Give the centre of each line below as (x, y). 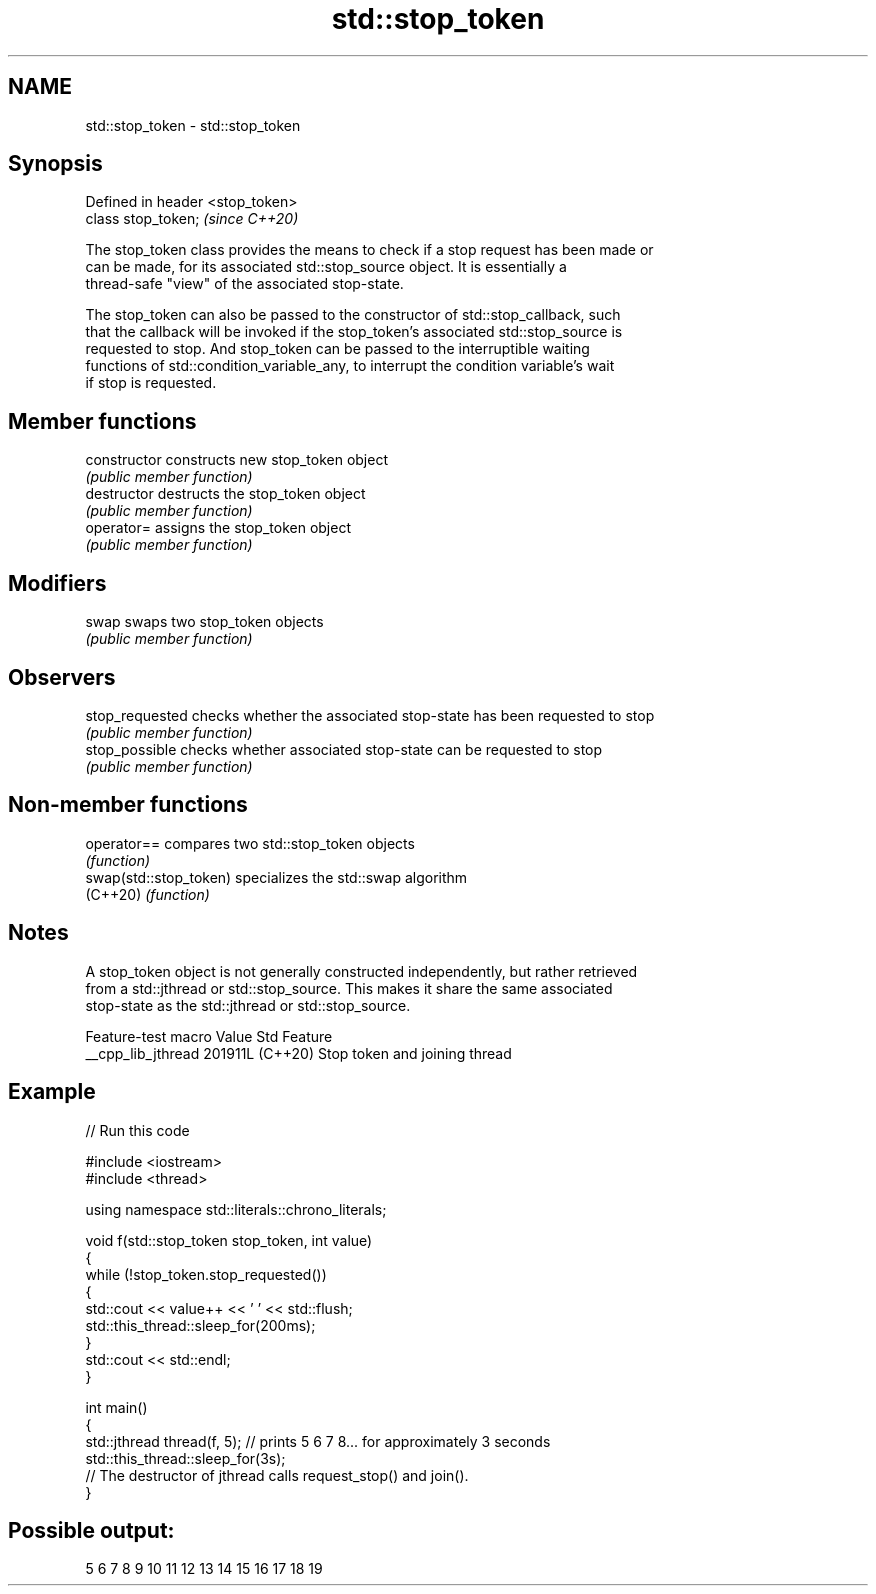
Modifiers (57, 583)
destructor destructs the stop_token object (225, 494)
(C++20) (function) (147, 894)
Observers (62, 677)
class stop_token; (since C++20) (192, 219)
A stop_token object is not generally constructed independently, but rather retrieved (361, 971)
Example (52, 1092)
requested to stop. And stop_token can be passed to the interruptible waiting (337, 349)
